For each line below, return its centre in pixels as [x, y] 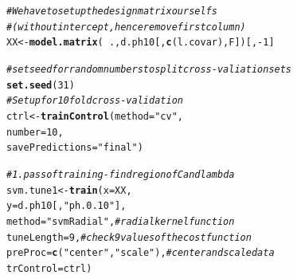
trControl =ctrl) [49, 268]
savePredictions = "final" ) [75, 148]
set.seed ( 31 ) [41, 85]
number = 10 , [35, 132]
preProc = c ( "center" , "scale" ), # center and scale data [141, 253]
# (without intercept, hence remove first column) [126, 27]
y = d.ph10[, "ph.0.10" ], [66, 206]
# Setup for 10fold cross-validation [95, 101]
